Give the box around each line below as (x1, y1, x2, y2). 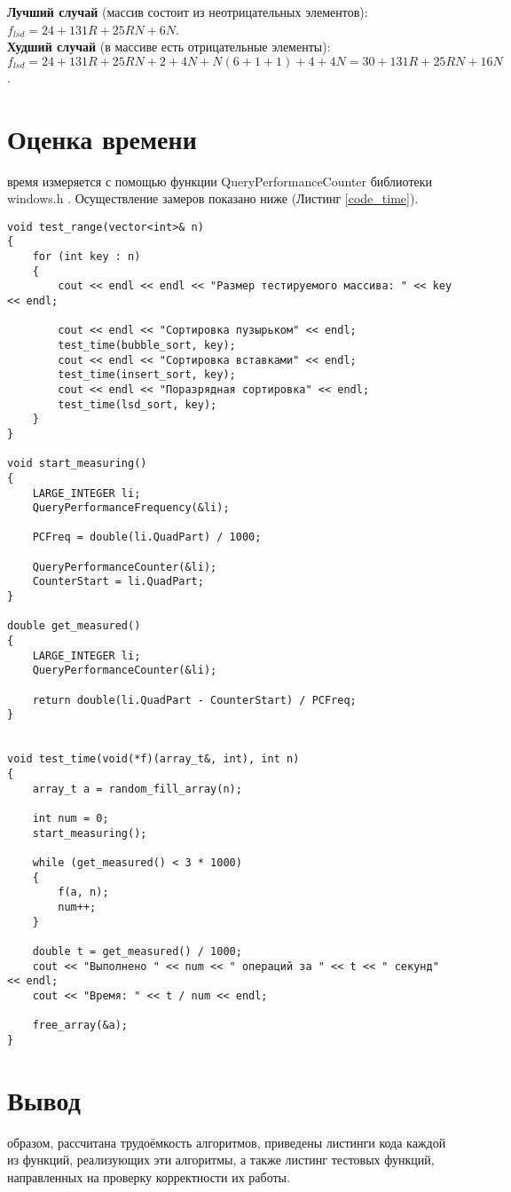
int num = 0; (32, 811, 109, 825)
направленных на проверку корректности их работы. (7, 1167, 290, 1186)
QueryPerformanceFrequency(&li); (32, 501, 230, 515)
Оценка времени (7, 120, 197, 156)
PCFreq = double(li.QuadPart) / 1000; (32, 531, 262, 544)
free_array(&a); (32, 1019, 129, 1032)
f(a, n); (58, 886, 109, 899)
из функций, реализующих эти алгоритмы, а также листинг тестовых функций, (7, 1150, 435, 1169)
